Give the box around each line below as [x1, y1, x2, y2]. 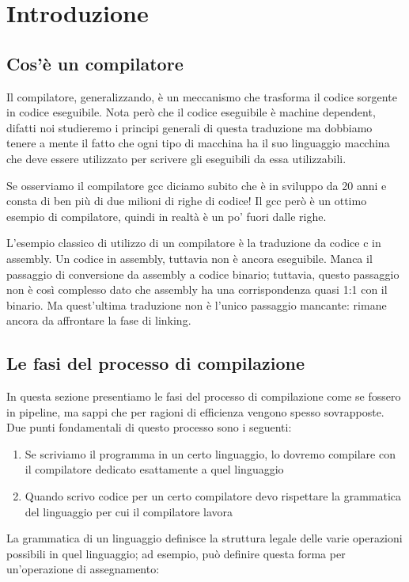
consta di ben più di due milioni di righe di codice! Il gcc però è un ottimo [6, 192, 367, 209]
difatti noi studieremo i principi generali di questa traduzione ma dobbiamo [6, 119, 373, 135]
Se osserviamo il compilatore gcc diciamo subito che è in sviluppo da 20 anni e [6, 177, 387, 193]
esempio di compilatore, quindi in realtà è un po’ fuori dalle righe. [6, 207, 327, 224]
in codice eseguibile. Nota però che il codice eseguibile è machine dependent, [6, 104, 376, 120]
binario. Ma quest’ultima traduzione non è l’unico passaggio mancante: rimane [6, 296, 387, 313]
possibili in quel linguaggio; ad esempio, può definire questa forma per [6, 545, 346, 561]
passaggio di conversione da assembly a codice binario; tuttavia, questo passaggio [6, 265, 400, 282]
